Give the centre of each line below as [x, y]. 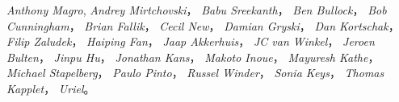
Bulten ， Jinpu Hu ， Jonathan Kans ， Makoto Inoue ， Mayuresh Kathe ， [193, 57]
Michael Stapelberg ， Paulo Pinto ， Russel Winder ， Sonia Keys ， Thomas [195, 73]
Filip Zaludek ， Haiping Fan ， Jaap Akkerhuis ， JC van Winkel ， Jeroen [191, 41]
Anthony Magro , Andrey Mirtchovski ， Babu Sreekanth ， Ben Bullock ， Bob [197, 10]
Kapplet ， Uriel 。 [51, 88]
